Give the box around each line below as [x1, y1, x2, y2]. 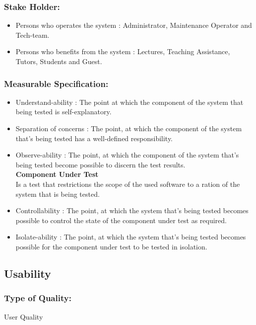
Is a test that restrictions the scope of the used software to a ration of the [15, 178, 240, 189]
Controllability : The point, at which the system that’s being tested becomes [15, 205, 249, 216]
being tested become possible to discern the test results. [15, 159, 186, 169]
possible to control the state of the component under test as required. [15, 215, 227, 225]
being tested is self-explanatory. [15, 106, 112, 117]
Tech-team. [15, 29, 50, 40]
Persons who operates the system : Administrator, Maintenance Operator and [15, 20, 252, 30]
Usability [4, 265, 51, 281]
